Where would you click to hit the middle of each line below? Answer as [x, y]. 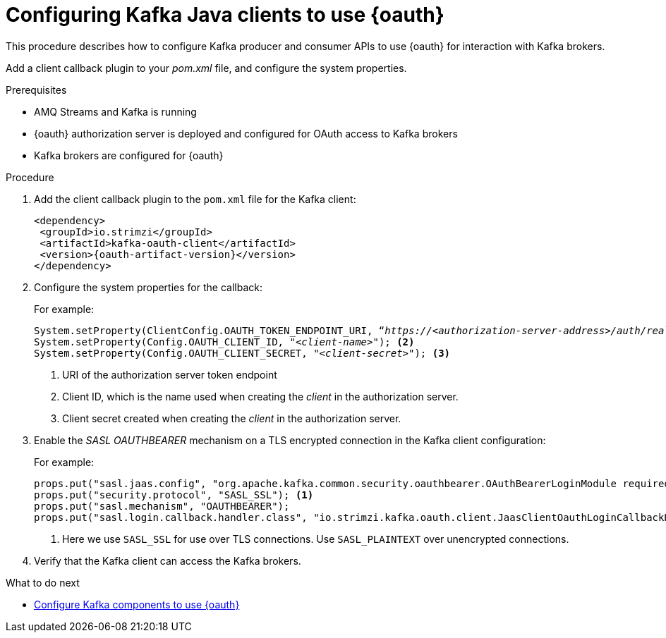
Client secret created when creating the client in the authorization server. [232, 418]
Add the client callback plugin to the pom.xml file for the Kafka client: [195, 199]
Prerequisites [36, 90]
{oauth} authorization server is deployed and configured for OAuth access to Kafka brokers [246, 133]
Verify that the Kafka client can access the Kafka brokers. [168, 560]
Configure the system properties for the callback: [148, 287]
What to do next [43, 582]
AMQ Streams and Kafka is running [115, 111]
